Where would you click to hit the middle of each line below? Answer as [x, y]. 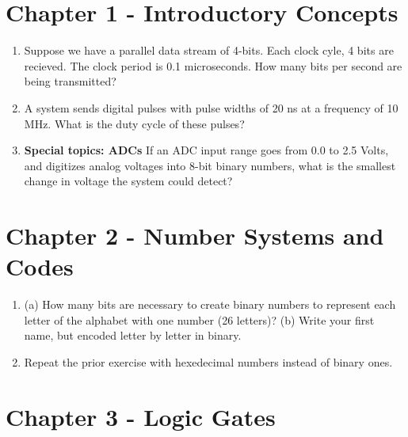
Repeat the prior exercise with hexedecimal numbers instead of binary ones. [208, 361]
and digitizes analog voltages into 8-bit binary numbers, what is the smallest [210, 165]
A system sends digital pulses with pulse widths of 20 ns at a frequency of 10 [211, 107]
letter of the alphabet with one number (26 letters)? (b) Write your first [199, 319]
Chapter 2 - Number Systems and [195, 236]
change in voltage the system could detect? [128, 181]
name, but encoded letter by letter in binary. [133, 335]
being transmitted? [70, 81]
